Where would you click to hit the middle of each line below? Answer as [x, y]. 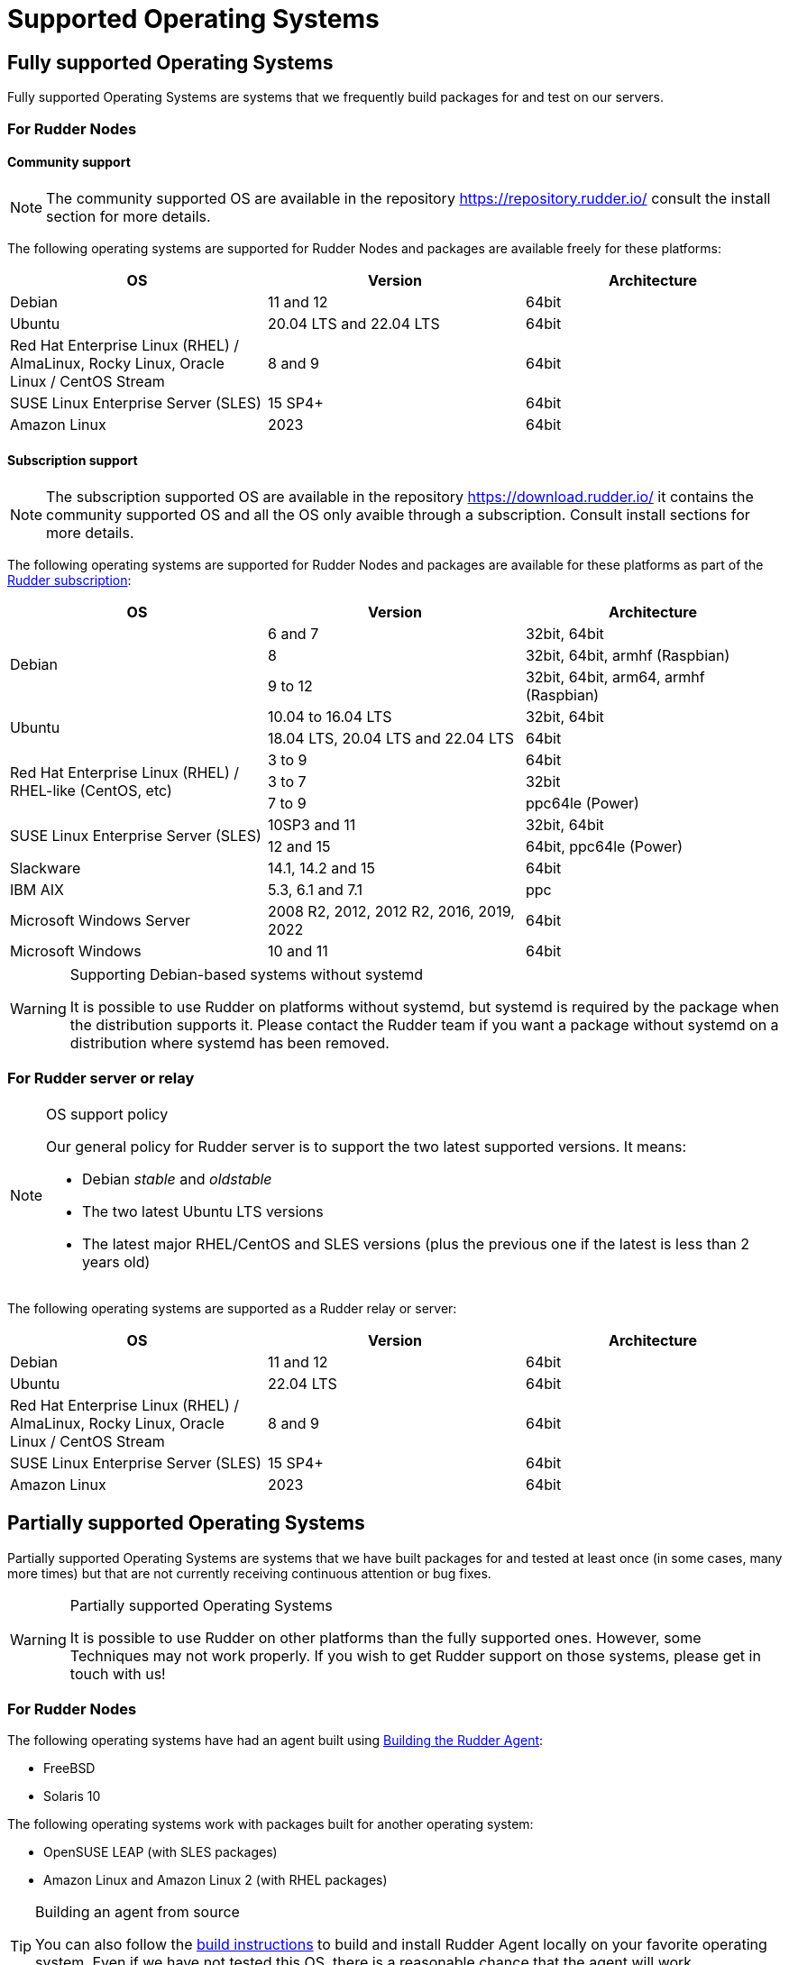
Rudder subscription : [69, 580]
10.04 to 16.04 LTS [330, 716]
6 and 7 [293, 633]
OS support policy [107, 1114]
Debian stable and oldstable [177, 1179]
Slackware [46, 868]
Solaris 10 [72, 1796]
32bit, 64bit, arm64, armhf [615, 676]
